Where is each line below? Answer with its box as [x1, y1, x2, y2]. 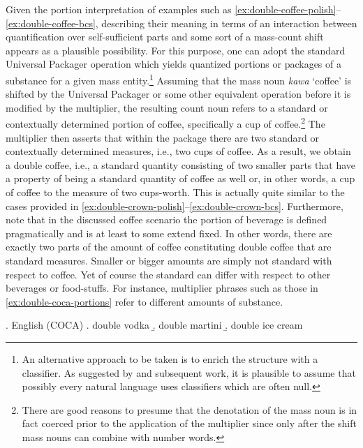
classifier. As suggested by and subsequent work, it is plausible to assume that [22, 365, 356, 380]
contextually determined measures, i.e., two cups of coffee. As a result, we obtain [6, 144, 351, 158]
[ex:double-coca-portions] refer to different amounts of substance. [6, 294, 283, 308]
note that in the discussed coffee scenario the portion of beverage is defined [6, 212, 327, 227]
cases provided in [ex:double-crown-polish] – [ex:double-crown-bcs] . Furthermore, [6, 198, 343, 213]
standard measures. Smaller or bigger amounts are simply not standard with [6, 253, 332, 267]
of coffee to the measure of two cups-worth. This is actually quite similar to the [6, 185, 345, 200]
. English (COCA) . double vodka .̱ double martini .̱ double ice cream [6, 318, 303, 332]
